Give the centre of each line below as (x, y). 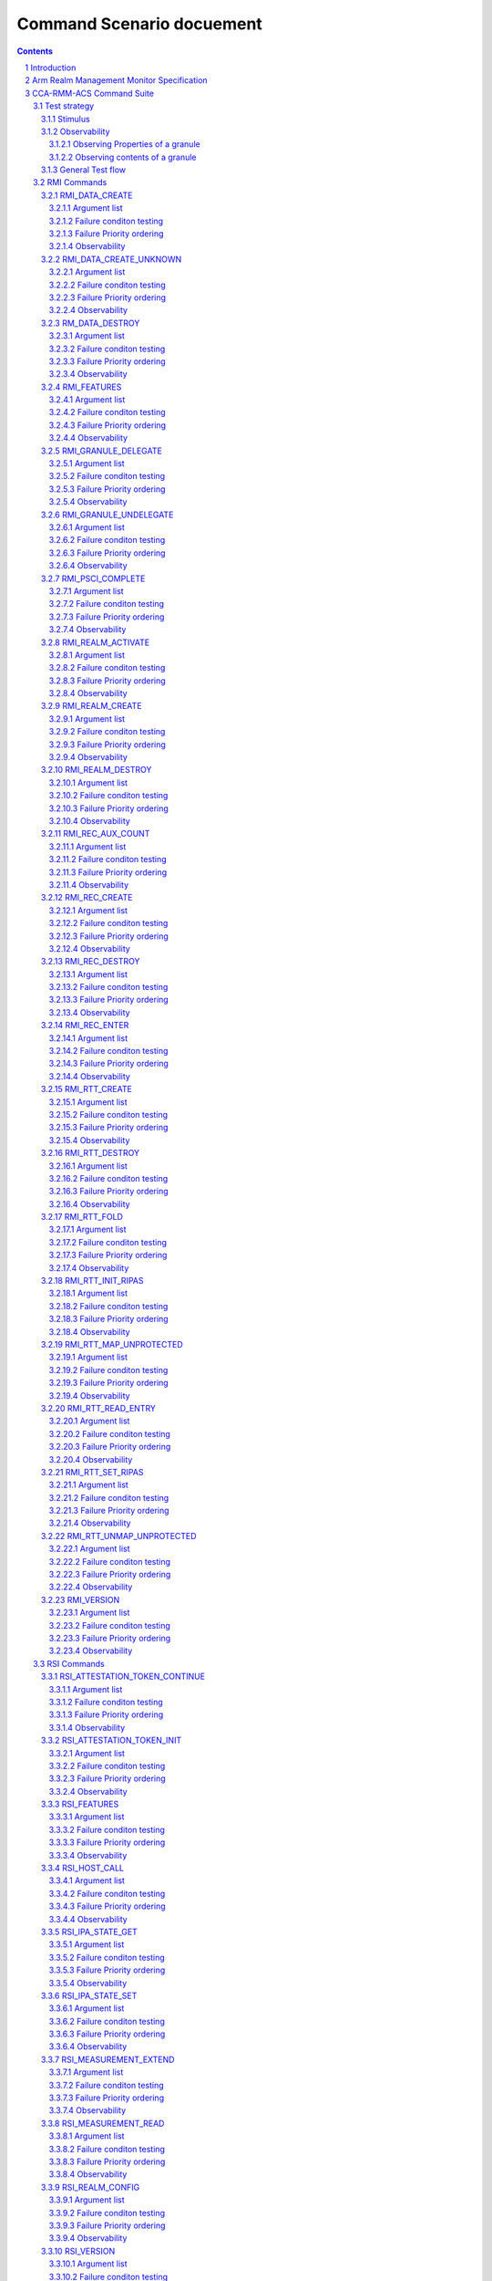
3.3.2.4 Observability (88, 1791)
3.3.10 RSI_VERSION (78, 2251)
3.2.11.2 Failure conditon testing (108, 859)
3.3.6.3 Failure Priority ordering (107, 2034)
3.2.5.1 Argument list (87, 463)
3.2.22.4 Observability (91, 1587)
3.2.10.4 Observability (90, 820)
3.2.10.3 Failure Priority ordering (108, 808)
